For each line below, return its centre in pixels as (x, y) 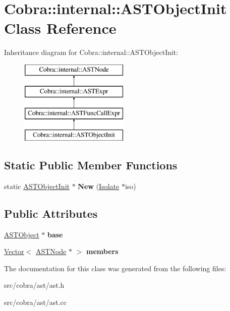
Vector (14, 251)
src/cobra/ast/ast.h (34, 285)
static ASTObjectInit (37, 186)
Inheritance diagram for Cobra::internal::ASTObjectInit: (91, 52)
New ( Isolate (99, 186)
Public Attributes (51, 213)
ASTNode (51, 251)
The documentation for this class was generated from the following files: (115, 268)
